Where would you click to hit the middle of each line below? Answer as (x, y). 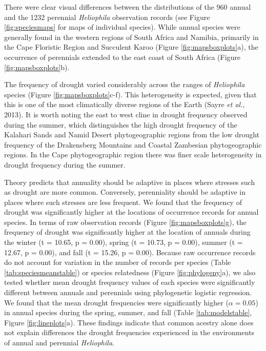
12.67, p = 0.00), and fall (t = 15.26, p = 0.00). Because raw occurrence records (130, 252)
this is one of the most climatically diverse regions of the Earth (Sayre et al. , (125, 104)
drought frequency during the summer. (65, 164)
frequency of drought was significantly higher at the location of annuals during (127, 232)
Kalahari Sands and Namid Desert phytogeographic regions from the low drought (132, 135)
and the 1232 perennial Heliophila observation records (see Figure (107, 17)
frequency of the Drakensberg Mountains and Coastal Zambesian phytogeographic (133, 144)
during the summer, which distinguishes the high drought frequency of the (121, 124)
